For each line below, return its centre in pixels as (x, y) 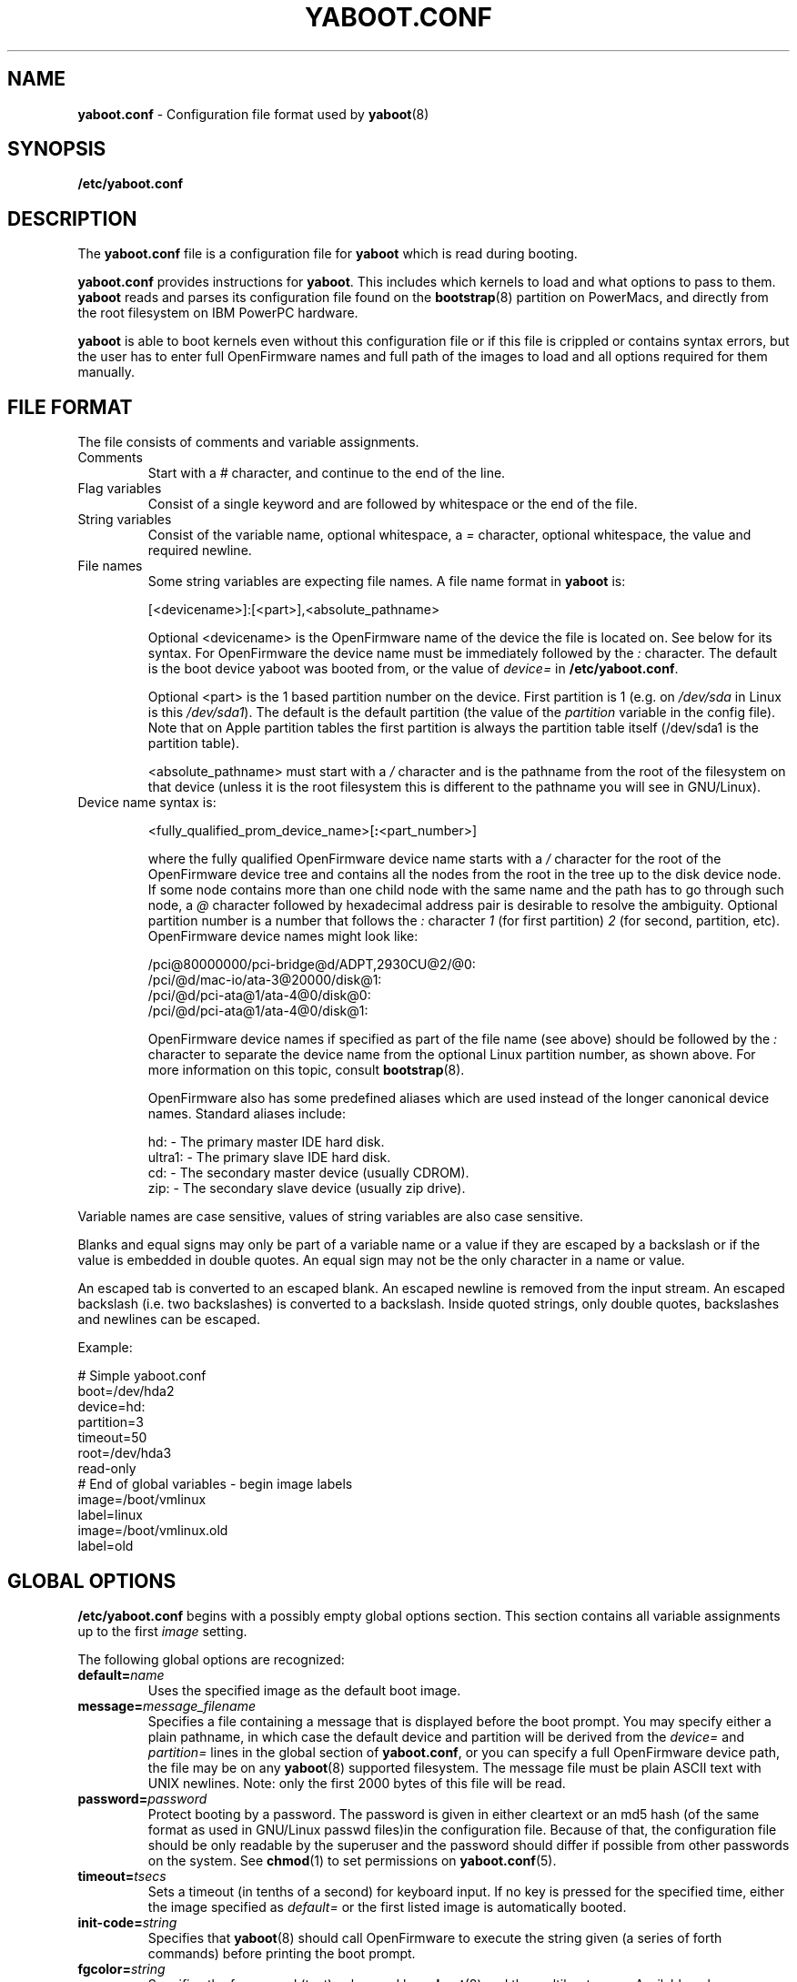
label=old (106, 1546)
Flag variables (120, 489)
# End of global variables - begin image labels (215, 1484)
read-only (107, 1469)
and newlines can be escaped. (169, 1320)
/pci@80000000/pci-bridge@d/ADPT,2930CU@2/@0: (312, 965)
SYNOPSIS (57, 149)
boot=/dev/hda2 (126, 1391)
